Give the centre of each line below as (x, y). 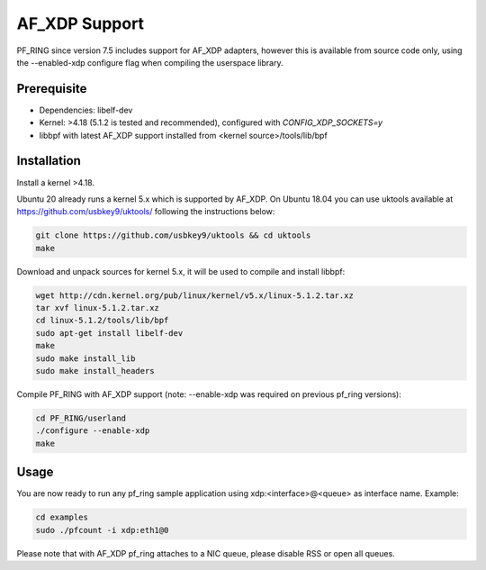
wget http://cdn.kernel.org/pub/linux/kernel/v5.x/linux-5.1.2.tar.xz (195, 295)
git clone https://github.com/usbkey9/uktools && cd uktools (173, 235)
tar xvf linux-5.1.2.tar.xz (97, 308)
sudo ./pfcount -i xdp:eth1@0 (102, 530)
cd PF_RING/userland (81, 418)
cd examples (62, 517)
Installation (49, 161)
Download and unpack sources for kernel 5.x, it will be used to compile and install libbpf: (181, 271)
